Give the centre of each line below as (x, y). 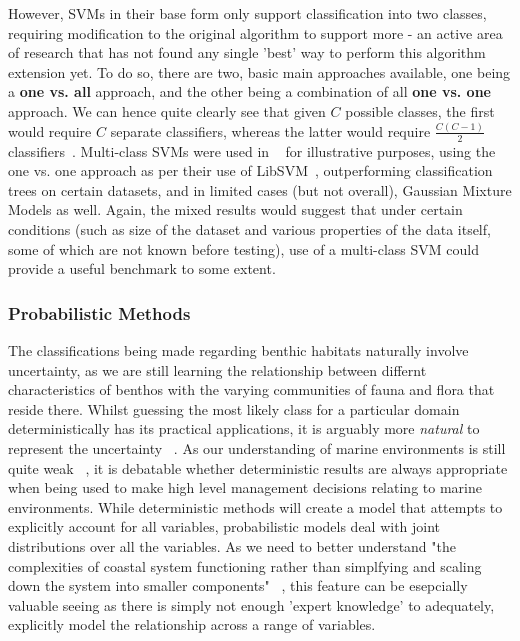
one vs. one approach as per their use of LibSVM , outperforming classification (250, 170)
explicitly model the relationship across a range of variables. (192, 624)
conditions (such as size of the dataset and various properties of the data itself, (249, 229)
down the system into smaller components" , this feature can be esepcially (238, 585)
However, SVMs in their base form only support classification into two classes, (247, 13)
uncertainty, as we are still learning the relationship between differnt (217, 369)
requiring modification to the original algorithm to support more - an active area (255, 32)
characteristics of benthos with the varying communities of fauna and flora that (251, 389)
